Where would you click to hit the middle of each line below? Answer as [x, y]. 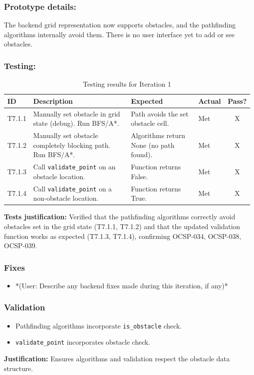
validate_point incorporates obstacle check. [83, 342]
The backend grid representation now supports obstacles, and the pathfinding [120, 25]
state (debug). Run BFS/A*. [76, 123]
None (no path [153, 145]
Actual [210, 101]
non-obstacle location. [66, 198]
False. [139, 176]
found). [141, 154]
